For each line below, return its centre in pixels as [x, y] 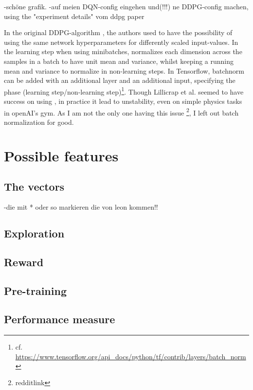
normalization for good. [39, 122]
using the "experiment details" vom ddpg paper [74, 16]
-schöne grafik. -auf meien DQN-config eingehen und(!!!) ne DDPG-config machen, [126, 6]
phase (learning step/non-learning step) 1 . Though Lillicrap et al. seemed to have [124, 91]
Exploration [34, 233]
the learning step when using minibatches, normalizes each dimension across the [123, 51]
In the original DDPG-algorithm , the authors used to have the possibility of [118, 32]
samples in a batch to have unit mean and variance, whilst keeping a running [119, 61]
